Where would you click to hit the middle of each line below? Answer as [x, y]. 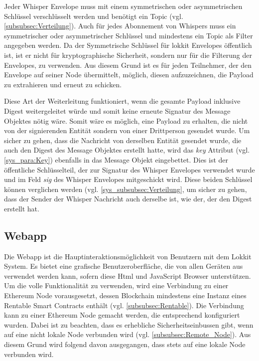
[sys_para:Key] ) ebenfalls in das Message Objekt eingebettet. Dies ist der [116, 159]
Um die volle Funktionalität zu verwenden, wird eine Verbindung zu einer [116, 285]
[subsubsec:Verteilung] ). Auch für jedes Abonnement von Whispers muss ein [120, 26]
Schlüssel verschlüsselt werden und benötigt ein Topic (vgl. [94, 16]
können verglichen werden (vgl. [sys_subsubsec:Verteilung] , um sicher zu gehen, [126, 189]
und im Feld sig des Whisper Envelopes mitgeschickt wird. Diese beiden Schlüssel [128, 179]
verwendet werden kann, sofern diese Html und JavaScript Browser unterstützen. [128, 275]
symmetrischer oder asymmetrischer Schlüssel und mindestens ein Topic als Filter [129, 35]
